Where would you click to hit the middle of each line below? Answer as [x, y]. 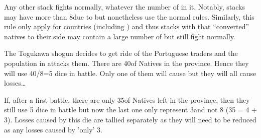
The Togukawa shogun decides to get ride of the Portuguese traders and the [121, 53]
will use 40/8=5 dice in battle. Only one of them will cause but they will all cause [130, 73]
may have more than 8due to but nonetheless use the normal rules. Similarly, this [129, 16]
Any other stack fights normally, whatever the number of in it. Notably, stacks [124, 7]
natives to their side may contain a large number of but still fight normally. [120, 36]
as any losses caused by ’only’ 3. [53, 129]
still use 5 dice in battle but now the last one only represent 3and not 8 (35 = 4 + [130, 110]
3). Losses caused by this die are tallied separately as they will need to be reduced [130, 119]
